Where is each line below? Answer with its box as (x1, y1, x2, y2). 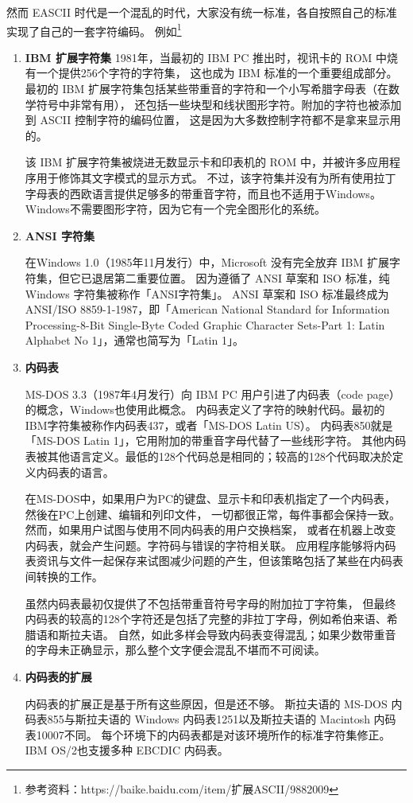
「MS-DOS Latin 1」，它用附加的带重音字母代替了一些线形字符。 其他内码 (25, 432, 407, 449)
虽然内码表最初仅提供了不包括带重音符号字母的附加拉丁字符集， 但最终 (25, 594, 396, 611)
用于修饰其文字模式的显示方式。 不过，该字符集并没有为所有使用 (36, 170, 374, 185)
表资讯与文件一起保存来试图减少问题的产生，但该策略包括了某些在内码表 (25, 552, 403, 569)
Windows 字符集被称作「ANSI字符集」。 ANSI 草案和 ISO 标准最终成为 (25, 285, 389, 302)
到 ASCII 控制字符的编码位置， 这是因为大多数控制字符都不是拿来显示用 (25, 111, 401, 128)
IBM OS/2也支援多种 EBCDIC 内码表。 (25, 742, 229, 758)
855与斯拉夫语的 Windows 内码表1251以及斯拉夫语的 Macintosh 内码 (47, 711, 396, 727)
